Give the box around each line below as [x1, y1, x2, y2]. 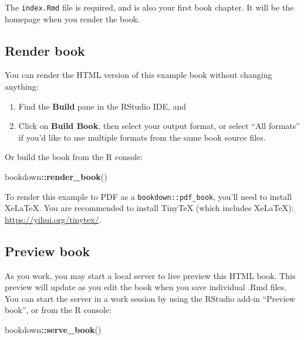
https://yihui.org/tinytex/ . [5, 213, 102, 225]
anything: [5, 80, 39, 93]
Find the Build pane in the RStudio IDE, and [18, 100, 187, 112]
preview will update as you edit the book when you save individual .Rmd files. [5, 281, 286, 293]
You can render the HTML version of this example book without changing [5, 69, 272, 81]
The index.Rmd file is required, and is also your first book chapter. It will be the [5, 1, 294, 13]
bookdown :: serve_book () [5, 324, 102, 336]
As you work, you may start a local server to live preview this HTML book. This [5, 269, 296, 281]
